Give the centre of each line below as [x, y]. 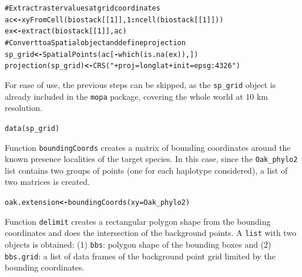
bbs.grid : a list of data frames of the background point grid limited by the [140, 256]
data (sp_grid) [32, 128]
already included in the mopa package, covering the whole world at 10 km [136, 96]
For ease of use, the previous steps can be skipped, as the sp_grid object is [140, 84]
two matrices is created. [47, 182]
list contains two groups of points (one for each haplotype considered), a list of [146, 170]
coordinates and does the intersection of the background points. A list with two [151, 233]
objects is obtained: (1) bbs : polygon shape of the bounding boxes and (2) [138, 244]
